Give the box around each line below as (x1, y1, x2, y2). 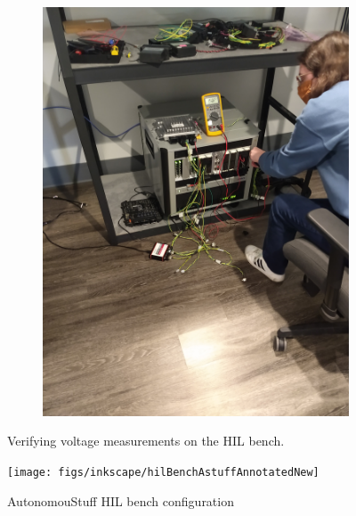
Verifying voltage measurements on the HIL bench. (7, 431, 285, 450)
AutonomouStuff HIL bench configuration (7, 491, 234, 510)
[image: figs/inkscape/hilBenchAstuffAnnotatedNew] (7, 465, 320, 479)
